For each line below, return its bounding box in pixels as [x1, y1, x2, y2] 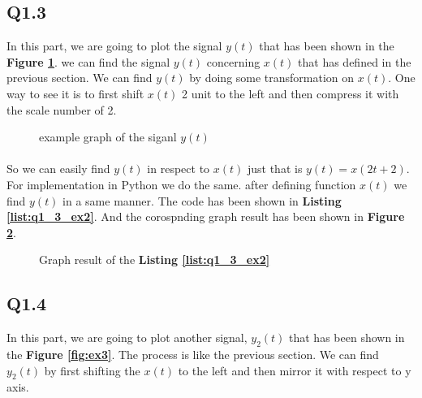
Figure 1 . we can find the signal [6, 53, 170, 70]
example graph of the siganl [39, 128, 177, 145]
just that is [247, 160, 303, 177]
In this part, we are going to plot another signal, [6, 329, 248, 346]
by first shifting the [44, 361, 140, 379]
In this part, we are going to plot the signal [6, 37, 222, 54]
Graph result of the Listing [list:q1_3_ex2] [39, 251, 270, 268]
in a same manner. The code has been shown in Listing [62, 192, 342, 209]
